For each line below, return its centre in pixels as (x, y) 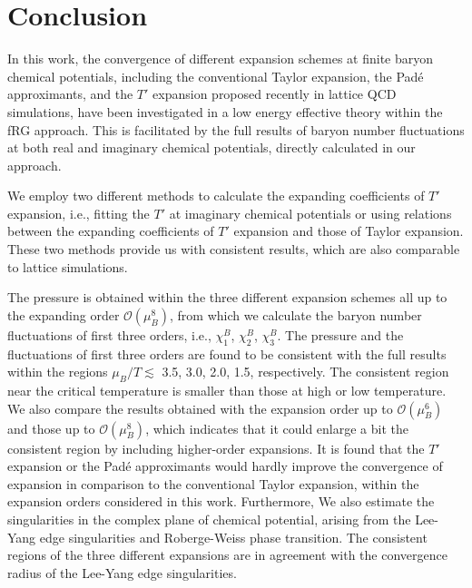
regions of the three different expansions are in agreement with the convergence (227, 555)
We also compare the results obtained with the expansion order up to (200, 408)
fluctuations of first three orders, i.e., (109, 334)
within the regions (58, 372)
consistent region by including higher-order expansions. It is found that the (216, 448)
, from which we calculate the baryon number (295, 314)
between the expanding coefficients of (111, 231)
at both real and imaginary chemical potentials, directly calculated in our (211, 147)
